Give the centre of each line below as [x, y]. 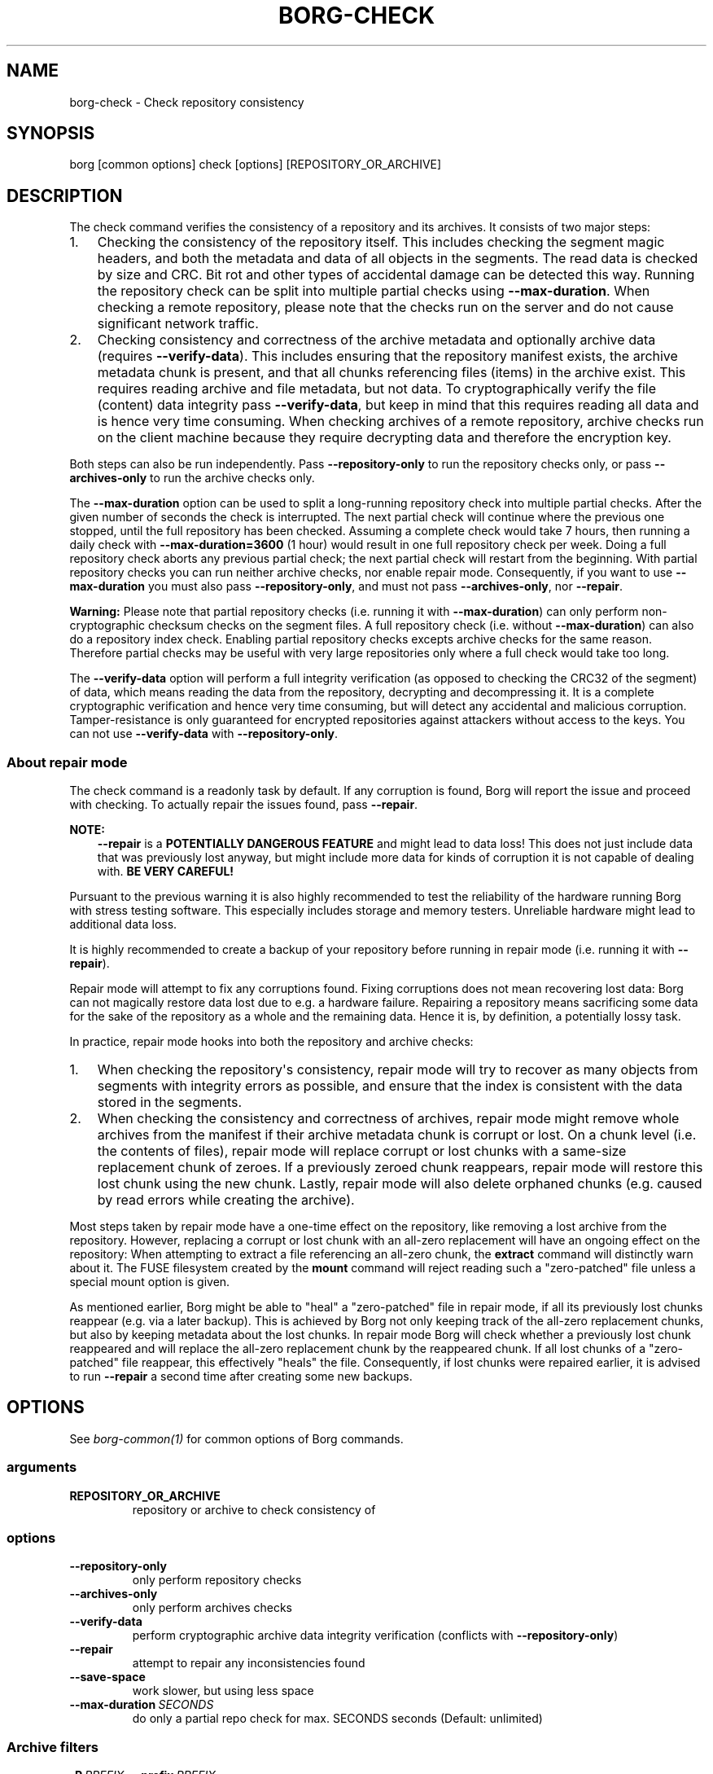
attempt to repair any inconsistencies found [249, 1663]
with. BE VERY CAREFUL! [166, 872]
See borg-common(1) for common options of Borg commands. [236, 1438]
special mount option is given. [150, 1282]
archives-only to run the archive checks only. [192, 478]
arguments [42, 1467]
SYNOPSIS [51, 134]
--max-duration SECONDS [142, 1705]
